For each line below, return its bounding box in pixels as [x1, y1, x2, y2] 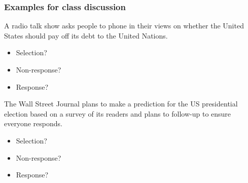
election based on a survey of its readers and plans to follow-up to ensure [4, 108, 231, 119]
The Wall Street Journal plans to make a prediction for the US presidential [4, 98, 238, 109]
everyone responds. [4, 118, 62, 129]
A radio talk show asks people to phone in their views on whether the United [4, 20, 244, 31]
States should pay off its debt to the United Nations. [4, 30, 168, 41]
